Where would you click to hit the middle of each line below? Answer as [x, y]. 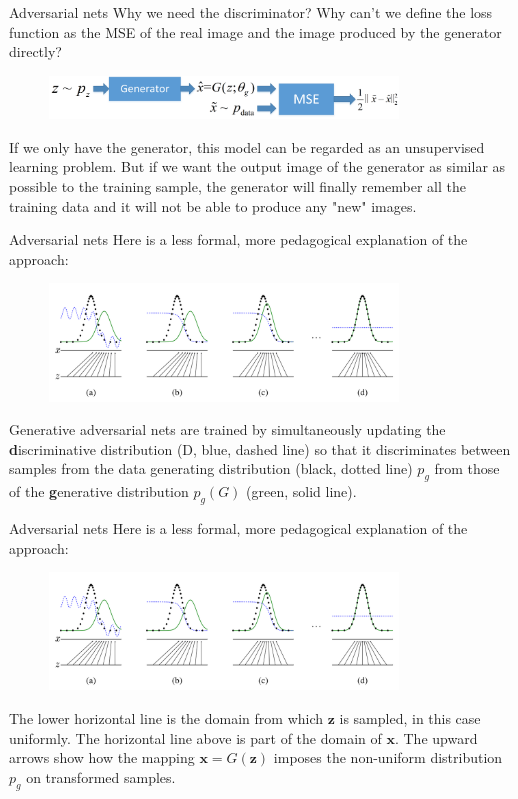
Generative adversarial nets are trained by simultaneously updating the [227, 429]
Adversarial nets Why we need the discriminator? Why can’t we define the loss [251, 12]
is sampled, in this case [410, 718]
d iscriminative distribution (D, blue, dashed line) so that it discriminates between [260, 448]
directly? [35, 51]
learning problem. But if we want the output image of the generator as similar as [257, 166]
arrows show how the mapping [102, 757]
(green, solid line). [301, 491]
